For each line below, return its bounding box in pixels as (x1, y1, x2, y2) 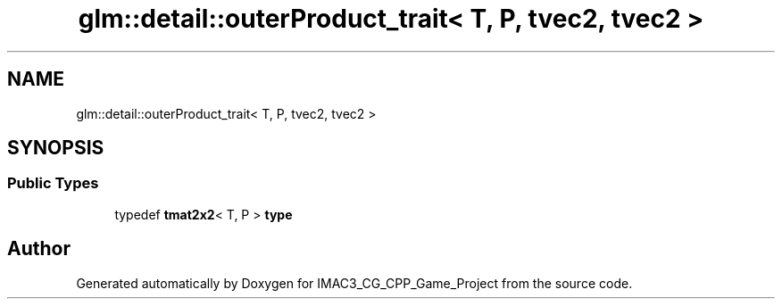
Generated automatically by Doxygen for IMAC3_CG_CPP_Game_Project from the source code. (76, 275, 633, 291)
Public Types (7, 174, 99, 193)
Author (7, 237, 71, 261)
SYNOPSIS (7, 136, 104, 160)
